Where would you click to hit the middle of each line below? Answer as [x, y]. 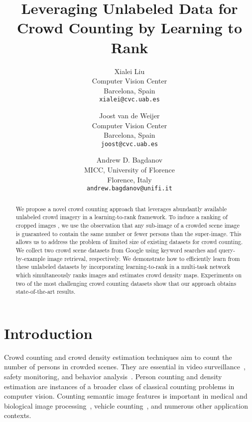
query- [227, 250]
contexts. [18, 415]
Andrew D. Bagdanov [129, 160]
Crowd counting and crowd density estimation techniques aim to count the [118, 357]
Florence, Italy [129, 179]
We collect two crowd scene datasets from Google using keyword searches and [116, 250]
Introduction [48, 333]
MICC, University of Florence [129, 169]
